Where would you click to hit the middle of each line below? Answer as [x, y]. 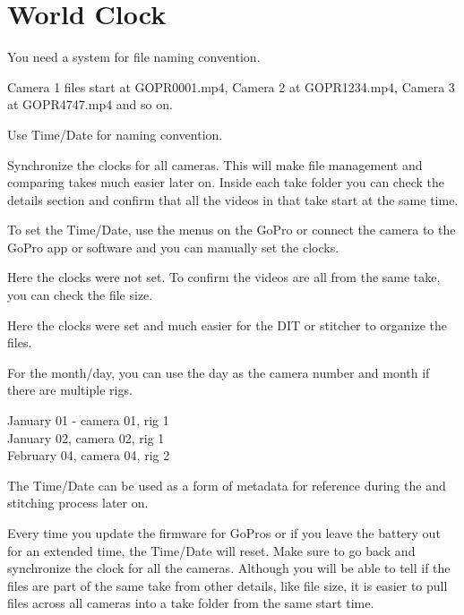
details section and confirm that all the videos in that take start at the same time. [233, 199]
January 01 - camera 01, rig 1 [88, 420]
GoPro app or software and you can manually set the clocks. [173, 247]
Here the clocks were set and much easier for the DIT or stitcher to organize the [228, 325]
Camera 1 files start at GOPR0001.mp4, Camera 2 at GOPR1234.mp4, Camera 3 [231, 86]
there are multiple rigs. [70, 390]
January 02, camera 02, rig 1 [86, 437]
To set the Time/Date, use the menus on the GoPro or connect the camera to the [232, 230]
